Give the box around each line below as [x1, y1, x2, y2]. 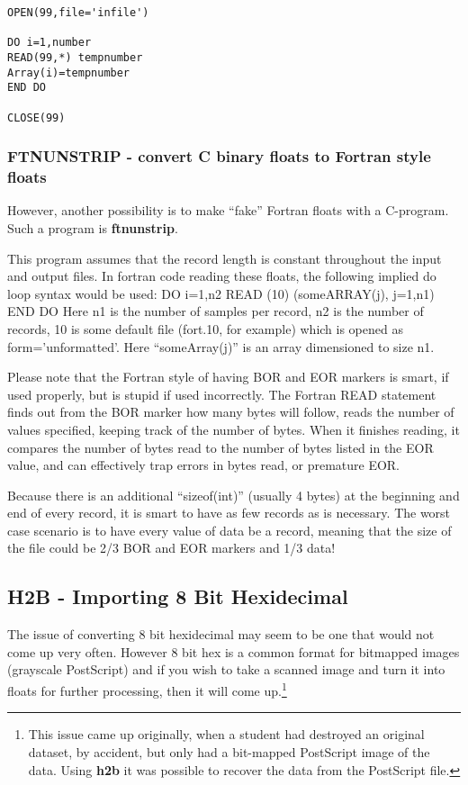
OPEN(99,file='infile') [7, 6, 149, 19]
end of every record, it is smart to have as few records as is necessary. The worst [7, 503, 451, 522]
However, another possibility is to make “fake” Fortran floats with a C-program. [7, 201, 449, 220]
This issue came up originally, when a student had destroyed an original [28, 725, 425, 744]
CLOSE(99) [7, 111, 66, 124]
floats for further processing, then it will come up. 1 [7, 679, 287, 699]
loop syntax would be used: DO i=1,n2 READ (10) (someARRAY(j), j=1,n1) [7, 284, 435, 302]
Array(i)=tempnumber [7, 66, 130, 79]
